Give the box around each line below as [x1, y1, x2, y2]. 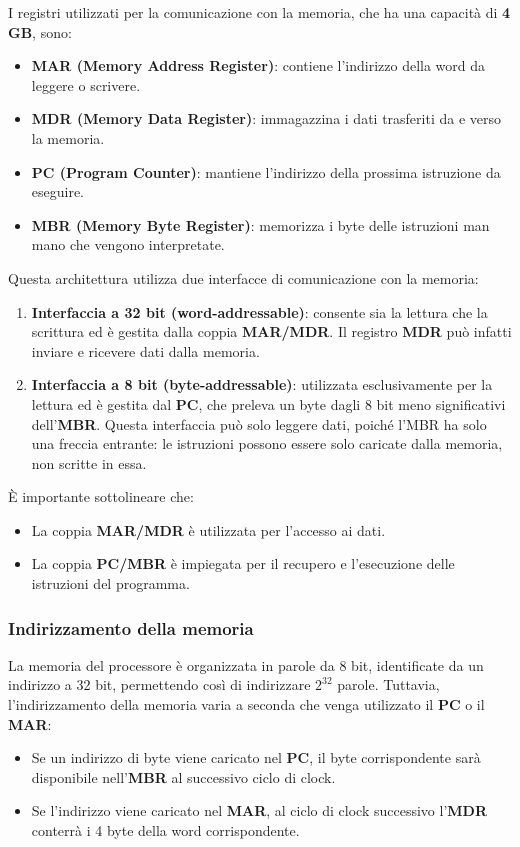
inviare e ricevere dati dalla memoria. [31, 340, 260, 361]
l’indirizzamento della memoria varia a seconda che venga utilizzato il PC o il [8, 694, 485, 715]
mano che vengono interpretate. [31, 234, 225, 255]
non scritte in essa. [31, 452, 147, 473]
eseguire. [31, 181, 85, 202]
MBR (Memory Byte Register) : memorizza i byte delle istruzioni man [31, 214, 490, 235]
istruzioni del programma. [31, 573, 190, 594]
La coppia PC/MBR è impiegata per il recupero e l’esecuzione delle [31, 553, 455, 574]
